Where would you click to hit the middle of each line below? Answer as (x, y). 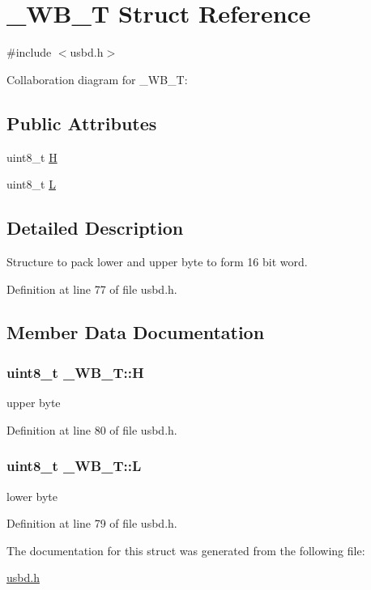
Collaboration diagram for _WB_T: (97, 79)
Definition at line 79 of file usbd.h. (92, 523)
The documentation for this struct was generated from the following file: (186, 550)
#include (29, 52)
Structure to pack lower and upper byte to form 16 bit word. (157, 261)
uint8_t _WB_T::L (74, 466)
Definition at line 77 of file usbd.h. (92, 289)
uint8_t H (32, 157)
